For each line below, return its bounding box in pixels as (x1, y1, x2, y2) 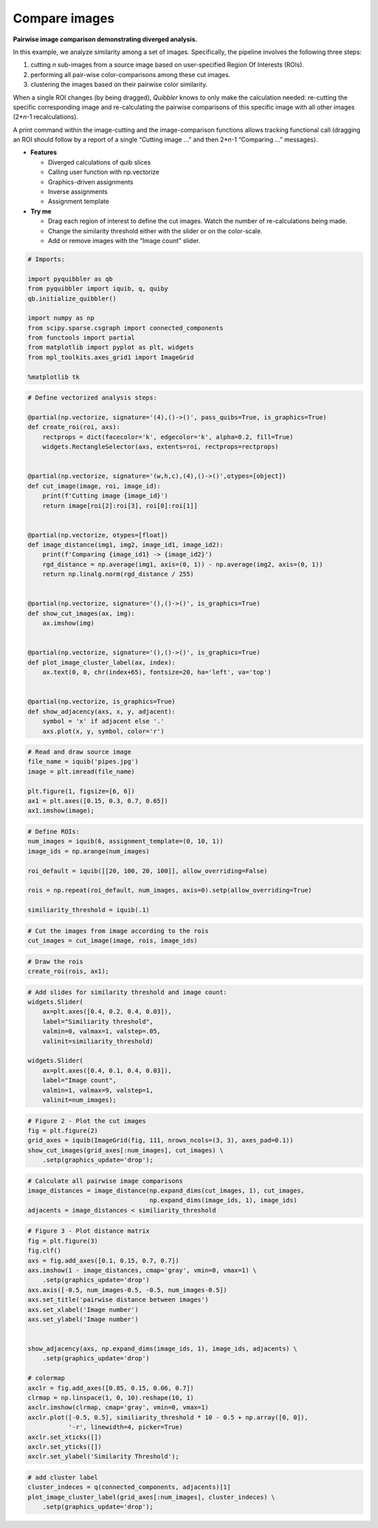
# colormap (27, 1374, 65, 1382)
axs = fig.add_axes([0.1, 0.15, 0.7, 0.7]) (27, 1256, 180, 1265)
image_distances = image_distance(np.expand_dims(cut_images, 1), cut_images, (27, 1187, 304, 1195)
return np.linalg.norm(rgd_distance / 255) (42, 570, 194, 578)
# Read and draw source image (27, 748, 132, 756)
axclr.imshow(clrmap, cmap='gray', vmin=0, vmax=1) (27, 1403, 209, 1412)
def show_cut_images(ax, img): (27, 610, 136, 617)
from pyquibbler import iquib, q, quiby (27, 284, 168, 293)
